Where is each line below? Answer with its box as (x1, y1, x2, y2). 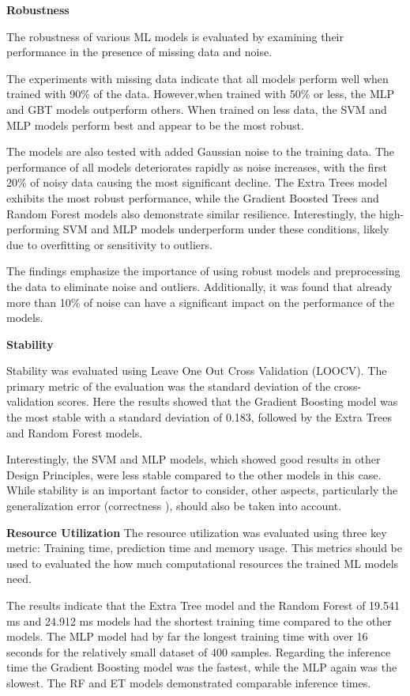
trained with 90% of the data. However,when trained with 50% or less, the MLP (6, 85, 395, 102)
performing (6, 221, 59, 237)
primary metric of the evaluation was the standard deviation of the (6, 377, 331, 394)
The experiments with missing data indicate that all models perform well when (6, 70, 389, 86)
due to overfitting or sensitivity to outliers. (6, 236, 213, 252)
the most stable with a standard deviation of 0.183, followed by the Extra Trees (6, 409, 392, 426)
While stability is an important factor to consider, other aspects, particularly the (6, 482, 398, 498)
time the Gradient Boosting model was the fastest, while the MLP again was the (6, 659, 397, 675)
